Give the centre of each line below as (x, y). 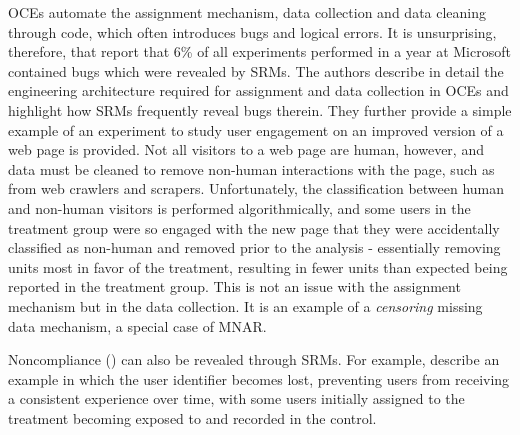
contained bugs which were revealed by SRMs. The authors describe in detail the (256, 70)
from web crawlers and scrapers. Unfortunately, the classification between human (256, 188)
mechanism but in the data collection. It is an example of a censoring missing (245, 305)
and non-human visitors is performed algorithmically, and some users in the (239, 207)
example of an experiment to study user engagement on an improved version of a (256, 129)
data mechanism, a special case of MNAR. (137, 325)
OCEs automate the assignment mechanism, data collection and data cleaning (247, 12)
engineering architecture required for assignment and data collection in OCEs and (258, 90)
